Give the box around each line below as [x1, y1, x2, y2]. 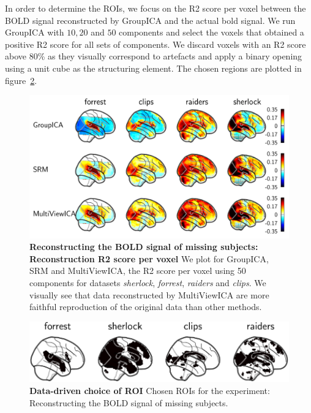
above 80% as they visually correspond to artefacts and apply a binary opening [5, 50, 302, 63]
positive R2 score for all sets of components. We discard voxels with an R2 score [5, 37, 306, 50]
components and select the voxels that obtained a [119, 26, 304, 39]
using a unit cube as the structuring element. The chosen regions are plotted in [5, 61, 302, 74]
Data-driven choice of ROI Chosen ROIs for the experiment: [29, 384, 270, 397]
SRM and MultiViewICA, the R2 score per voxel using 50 [29, 264, 246, 277]
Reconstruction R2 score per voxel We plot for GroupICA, [29, 252, 269, 265]
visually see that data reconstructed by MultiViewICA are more [29, 288, 269, 301]
